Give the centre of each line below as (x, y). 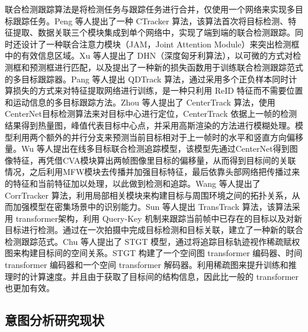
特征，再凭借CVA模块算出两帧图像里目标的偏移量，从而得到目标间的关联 (154, 160)
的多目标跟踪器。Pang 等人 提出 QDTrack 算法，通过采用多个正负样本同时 (147, 79)
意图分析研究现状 (54, 320)
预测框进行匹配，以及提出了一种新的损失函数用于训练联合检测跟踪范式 (166, 67)
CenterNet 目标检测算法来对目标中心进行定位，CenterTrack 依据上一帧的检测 (151, 114)
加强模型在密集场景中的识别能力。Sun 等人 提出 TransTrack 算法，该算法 (152, 207)
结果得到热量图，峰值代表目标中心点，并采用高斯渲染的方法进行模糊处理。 (150, 125)
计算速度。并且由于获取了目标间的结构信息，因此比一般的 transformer (164, 276)
